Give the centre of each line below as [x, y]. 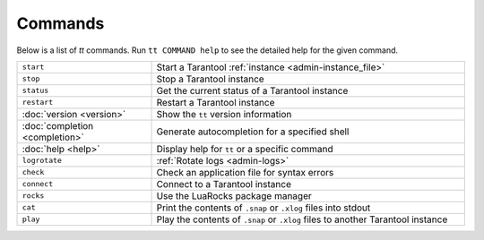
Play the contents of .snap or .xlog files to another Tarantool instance [302, 219]
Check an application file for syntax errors [245, 172]
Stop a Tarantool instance [210, 79]
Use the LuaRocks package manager [234, 195]
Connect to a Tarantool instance [224, 184]
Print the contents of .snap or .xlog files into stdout [264, 208]
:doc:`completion [58, 125]
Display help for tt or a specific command [245, 149]
